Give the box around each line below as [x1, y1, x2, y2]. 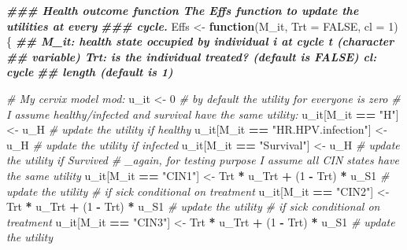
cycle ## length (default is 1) [6, 64, 173, 80]
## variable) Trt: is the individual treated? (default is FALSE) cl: [6, 48, 377, 64]
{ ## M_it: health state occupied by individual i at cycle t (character [6, 33, 394, 50]
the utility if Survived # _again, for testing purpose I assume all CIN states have [6, 152, 399, 168]
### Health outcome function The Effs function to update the [6, 2, 359, 18]
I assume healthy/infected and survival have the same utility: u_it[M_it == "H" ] [6, 105, 399, 122]
